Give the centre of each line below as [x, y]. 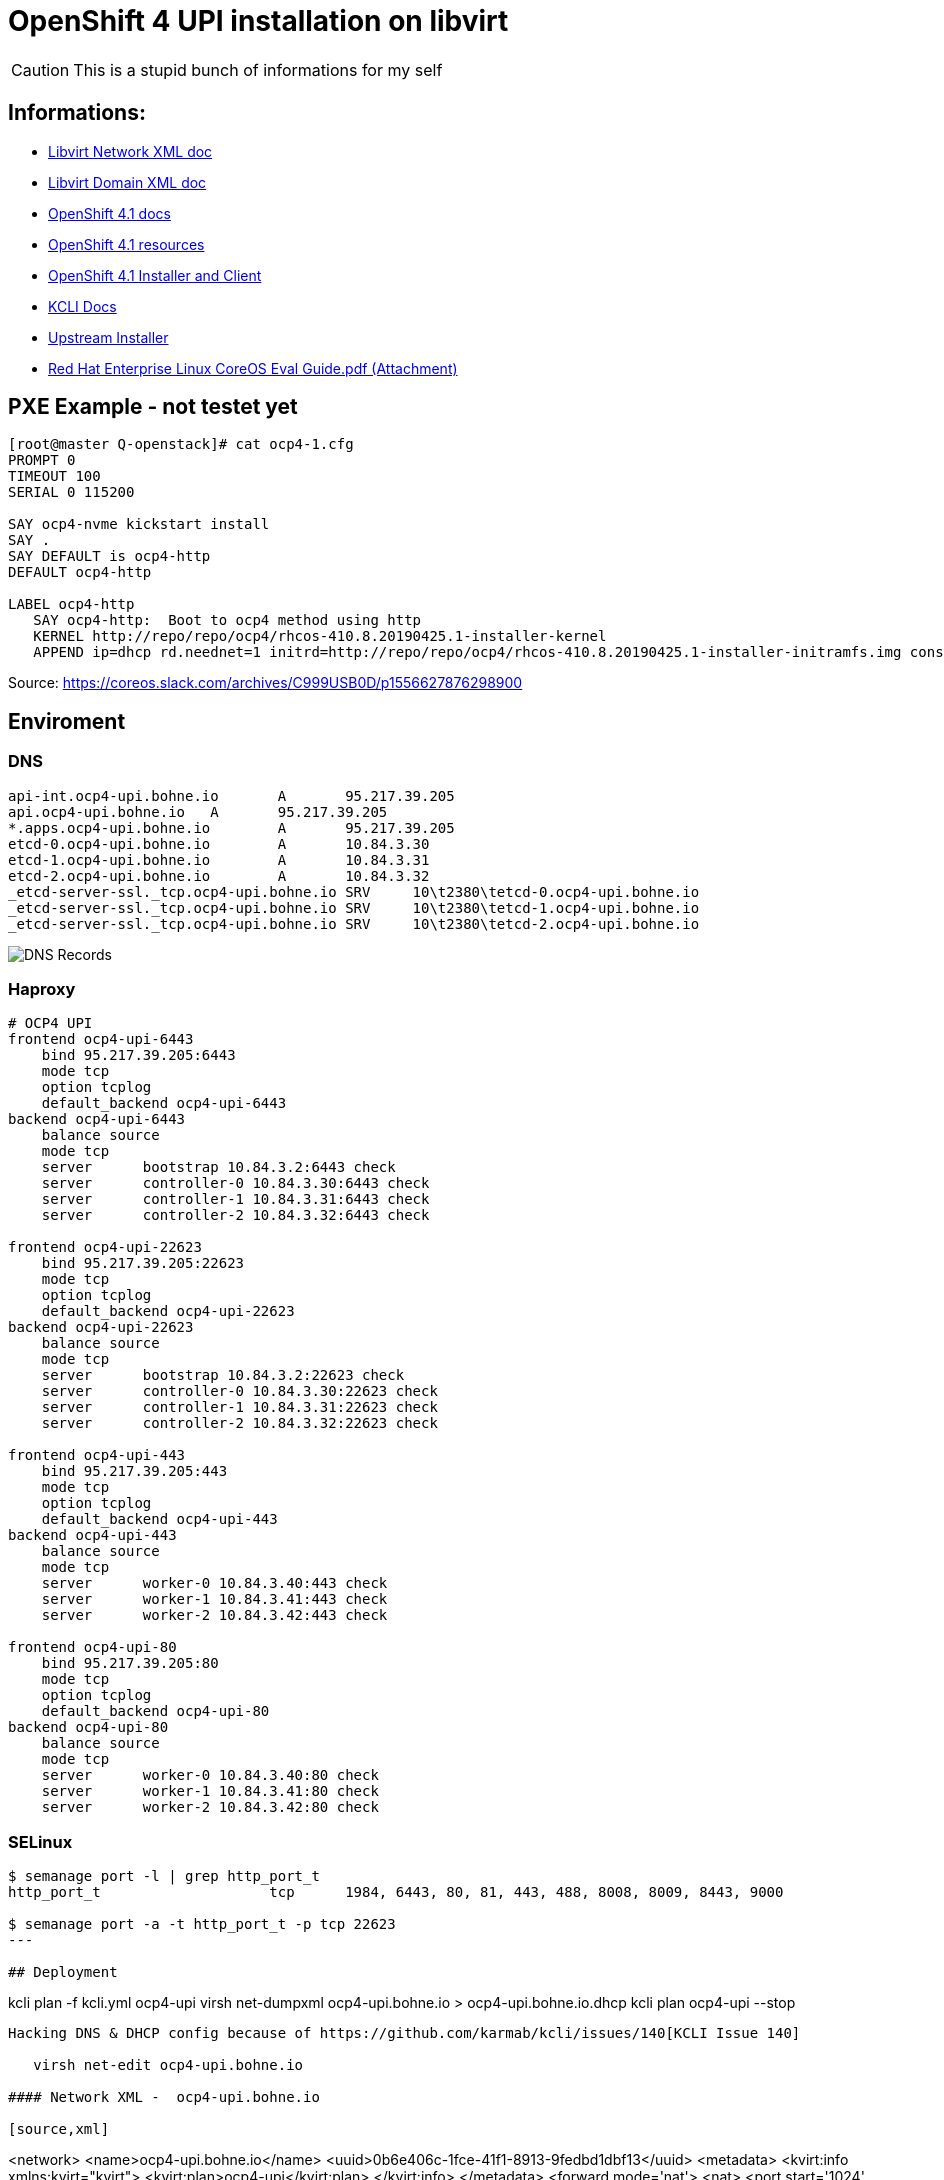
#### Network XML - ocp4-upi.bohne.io [164, 2097]
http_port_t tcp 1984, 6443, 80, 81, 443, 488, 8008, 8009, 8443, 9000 [396, 1892]
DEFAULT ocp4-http [80, 572]
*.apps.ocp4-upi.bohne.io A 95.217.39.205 [231, 827]
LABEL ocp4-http [71, 604]
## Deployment [63, 1972]
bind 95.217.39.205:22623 [143, 1263]
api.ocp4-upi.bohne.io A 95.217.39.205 [198, 811]
